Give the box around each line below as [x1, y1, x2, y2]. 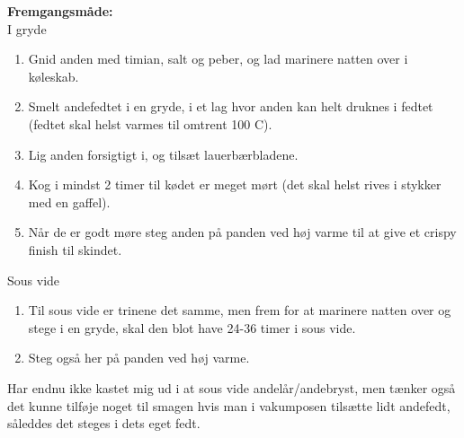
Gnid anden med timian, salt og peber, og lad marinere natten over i [28, 49, 408, 68]
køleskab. [28, 66, 79, 85]
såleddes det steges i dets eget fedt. [7, 414, 201, 433]
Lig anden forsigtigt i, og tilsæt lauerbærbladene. [28, 145, 299, 163]
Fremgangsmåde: [7, 2, 113, 20]
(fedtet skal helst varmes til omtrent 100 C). [28, 114, 272, 133]
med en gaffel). [28, 192, 111, 211]
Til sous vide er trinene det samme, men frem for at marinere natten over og [28, 301, 451, 320]
